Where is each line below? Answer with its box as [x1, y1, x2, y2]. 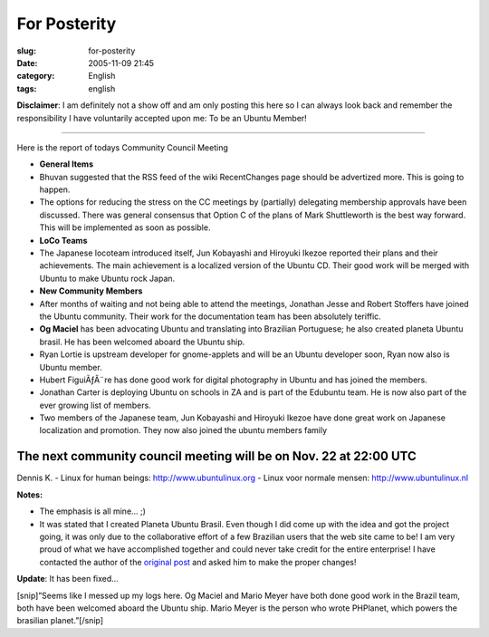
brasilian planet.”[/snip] [16, 615, 104, 626]
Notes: [16, 489, 43, 500]
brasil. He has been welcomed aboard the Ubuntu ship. [39, 336, 245, 347]
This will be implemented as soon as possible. [39, 222, 211, 233]
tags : [16, 82, 37, 94]
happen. [39, 184, 71, 195]
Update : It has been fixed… [16, 574, 120, 584]
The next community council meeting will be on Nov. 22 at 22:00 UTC [16, 449, 417, 464]
